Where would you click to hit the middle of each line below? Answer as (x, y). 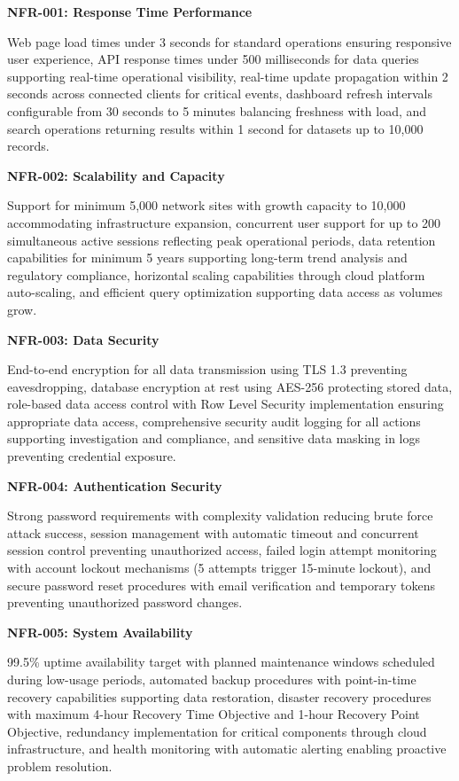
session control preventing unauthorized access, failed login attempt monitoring (222, 550)
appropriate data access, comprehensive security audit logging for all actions (214, 421)
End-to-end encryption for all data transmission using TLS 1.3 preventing (207, 369)
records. (28, 146)
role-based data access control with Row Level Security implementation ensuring (226, 404)
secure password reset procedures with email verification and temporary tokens (221, 585)
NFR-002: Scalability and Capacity (116, 175)
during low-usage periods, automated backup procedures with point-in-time (212, 679)
